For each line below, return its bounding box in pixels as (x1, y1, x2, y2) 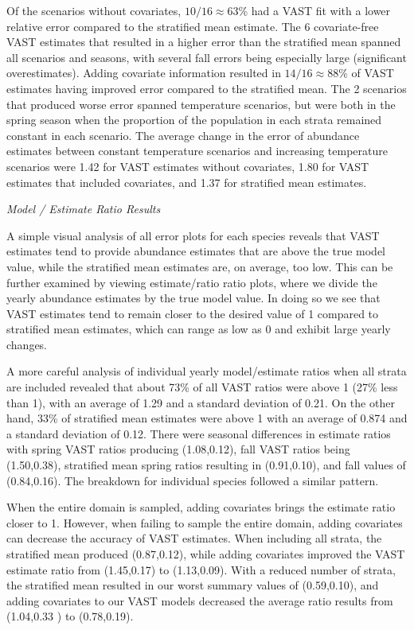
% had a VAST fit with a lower (238, 2, 391, 18)
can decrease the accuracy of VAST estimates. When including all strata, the (6, 530, 382, 546)
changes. (6, 336, 48, 352)
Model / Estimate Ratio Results (6, 200, 161, 217)
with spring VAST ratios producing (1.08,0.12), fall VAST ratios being (6, 441, 350, 457)
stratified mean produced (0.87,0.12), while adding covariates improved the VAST (6, 546, 405, 562)
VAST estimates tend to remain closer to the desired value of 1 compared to (6, 305, 379, 321)
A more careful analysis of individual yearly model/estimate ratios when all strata (6, 363, 407, 379)
